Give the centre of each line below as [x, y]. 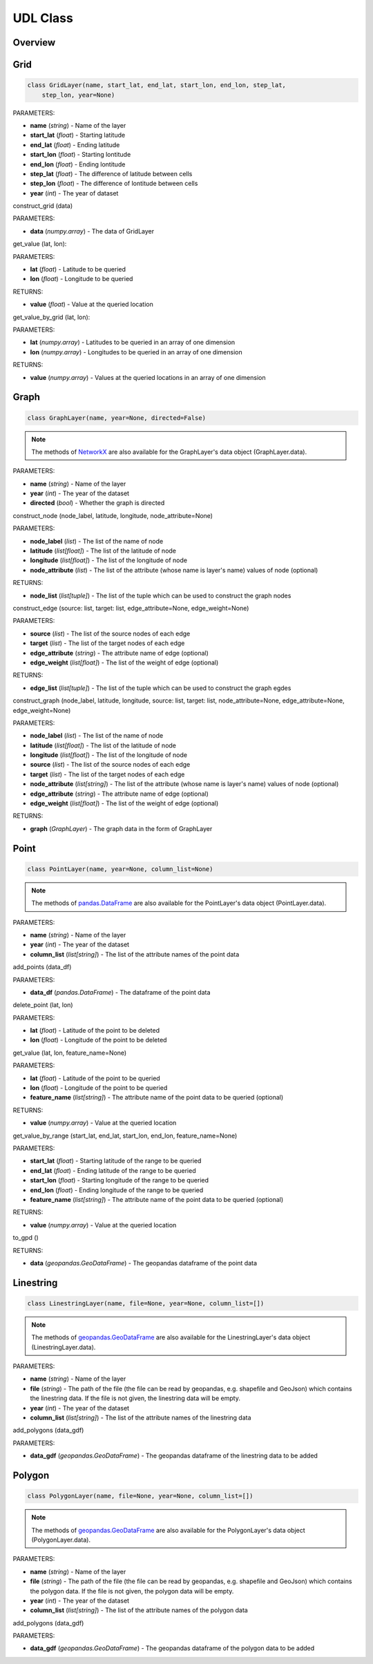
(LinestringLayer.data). [64, 1347]
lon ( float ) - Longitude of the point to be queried [99, 1088]
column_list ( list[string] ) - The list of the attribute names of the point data [135, 954]
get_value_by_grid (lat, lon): [51, 317]
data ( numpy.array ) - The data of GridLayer [92, 231]
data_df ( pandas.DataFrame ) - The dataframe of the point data [120, 992]
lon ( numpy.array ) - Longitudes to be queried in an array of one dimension [136, 352]
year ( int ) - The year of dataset [74, 193]
